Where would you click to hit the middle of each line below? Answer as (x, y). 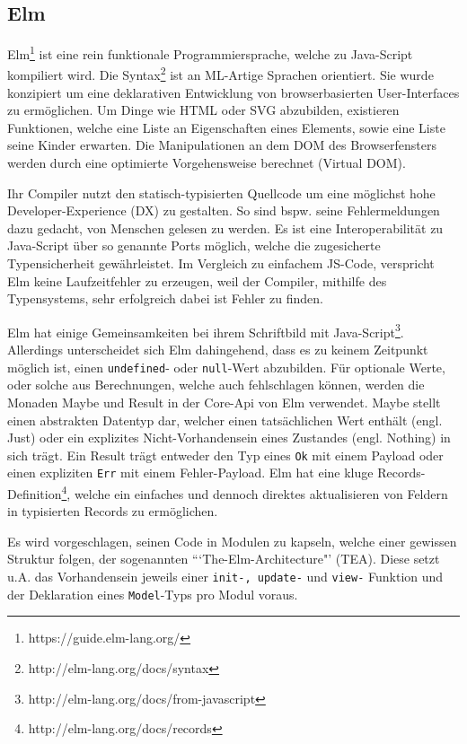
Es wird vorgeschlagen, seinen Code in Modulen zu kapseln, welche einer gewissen (232, 541)
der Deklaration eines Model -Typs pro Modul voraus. (153, 594)
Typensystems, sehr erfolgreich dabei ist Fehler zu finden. (165, 298)
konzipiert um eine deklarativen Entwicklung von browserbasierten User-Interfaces (233, 92)
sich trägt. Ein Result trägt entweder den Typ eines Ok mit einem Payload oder (225, 455)
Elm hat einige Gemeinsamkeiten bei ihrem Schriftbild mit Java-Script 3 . (206, 330)
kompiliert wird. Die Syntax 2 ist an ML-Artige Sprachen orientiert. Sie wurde (220, 74)
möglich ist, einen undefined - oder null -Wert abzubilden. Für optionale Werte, (226, 367)
